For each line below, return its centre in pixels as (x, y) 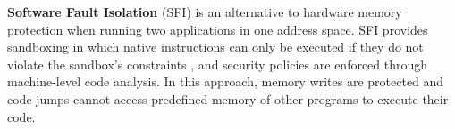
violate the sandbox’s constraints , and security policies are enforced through (218, 64)
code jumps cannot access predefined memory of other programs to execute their (228, 98)
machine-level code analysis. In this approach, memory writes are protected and (226, 81)
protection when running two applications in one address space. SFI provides (218, 29)
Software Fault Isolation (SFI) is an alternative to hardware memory (205, 12)
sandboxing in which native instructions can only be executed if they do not (215, 47)
